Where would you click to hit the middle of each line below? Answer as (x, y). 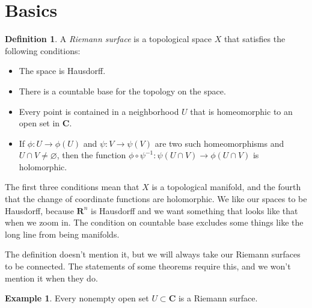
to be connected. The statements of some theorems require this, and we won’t (148, 266)
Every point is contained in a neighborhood (99, 111)
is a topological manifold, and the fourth (226, 187)
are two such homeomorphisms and (219, 143)
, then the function (91, 155)
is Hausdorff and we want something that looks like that (194, 210)
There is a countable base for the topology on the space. (122, 91)
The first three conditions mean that (72, 187)
